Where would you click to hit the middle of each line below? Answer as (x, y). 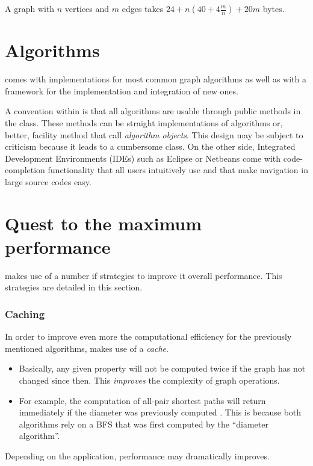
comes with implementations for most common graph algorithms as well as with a (156, 79)
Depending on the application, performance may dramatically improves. (137, 455)
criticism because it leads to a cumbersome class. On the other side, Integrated (150, 146)
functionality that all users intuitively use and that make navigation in (178, 170)
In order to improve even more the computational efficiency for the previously (148, 336)
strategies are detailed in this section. (74, 287)
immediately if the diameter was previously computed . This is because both (160, 412)
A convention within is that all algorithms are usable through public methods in (153, 111)
